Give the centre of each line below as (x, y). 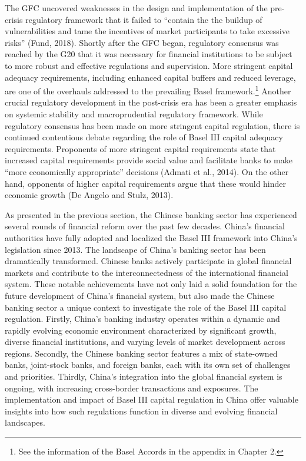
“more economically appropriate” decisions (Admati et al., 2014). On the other (147, 171)
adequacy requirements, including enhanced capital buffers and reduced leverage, (150, 77)
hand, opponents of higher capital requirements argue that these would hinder (146, 183)
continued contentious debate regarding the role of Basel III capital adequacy (144, 137)
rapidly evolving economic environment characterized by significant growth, (141, 330)
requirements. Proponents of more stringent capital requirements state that (140, 148)
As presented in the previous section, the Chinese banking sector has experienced (151, 214)
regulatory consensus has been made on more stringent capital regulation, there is (152, 125)
